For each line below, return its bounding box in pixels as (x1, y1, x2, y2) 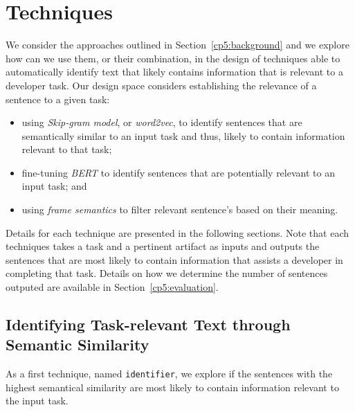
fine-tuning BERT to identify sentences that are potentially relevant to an (21, 165, 335, 179)
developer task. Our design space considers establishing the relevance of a (6, 78, 317, 92)
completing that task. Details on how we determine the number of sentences (6, 266, 328, 280)
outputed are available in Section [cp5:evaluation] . (6, 280, 219, 294)
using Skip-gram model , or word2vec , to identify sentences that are (21, 115, 302, 129)
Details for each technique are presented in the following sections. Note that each (6, 225, 349, 240)
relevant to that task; (21, 142, 112, 156)
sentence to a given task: (6, 91, 110, 106)
